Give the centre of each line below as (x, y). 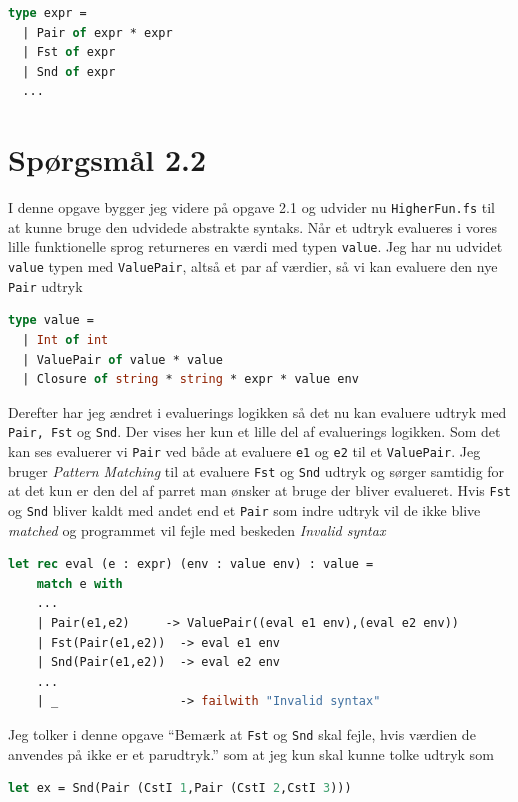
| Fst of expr (69, 52)
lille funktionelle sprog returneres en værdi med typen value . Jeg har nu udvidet (255, 246)
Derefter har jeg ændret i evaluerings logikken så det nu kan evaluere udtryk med (257, 411)
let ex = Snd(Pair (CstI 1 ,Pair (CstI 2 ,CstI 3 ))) (180, 788)
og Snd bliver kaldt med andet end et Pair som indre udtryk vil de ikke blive (244, 509)
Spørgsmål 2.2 (107, 159)
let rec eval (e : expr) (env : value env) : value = (191, 564)
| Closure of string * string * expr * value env (190, 379)
